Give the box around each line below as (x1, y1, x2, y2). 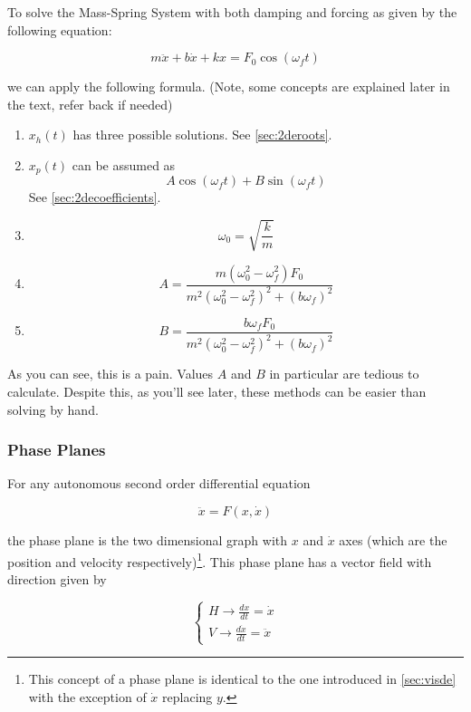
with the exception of (28, 687, 147, 706)
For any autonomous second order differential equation (7, 474, 311, 493)
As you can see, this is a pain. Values (7, 364, 214, 383)
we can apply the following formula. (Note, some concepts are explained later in (7, 77, 450, 96)
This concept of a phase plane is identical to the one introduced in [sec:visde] (28, 669, 457, 688)
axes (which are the (339, 530, 447, 549)
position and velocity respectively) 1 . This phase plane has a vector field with (7, 549, 432, 571)
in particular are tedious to (269, 364, 419, 383)
